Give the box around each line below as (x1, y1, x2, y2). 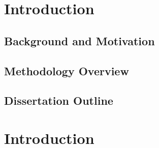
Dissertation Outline (4, 93, 113, 108)
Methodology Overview (4, 63, 129, 78)
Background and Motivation (4, 33, 155, 48)
